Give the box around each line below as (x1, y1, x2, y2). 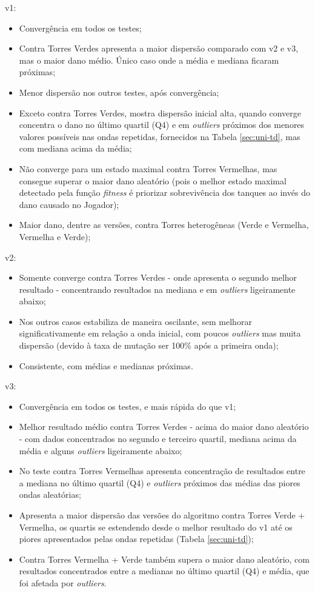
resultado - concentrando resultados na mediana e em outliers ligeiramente (19, 283, 296, 295)
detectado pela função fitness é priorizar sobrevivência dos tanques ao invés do (19, 186, 310, 199)
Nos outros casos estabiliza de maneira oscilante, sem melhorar (19, 315, 252, 327)
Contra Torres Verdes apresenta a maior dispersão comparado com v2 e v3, (19, 42, 299, 55)
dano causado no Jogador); (19, 198, 119, 210)
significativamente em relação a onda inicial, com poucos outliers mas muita (19, 327, 301, 340)
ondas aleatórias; (19, 488, 81, 501)
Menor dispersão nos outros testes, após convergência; (19, 85, 219, 98)
